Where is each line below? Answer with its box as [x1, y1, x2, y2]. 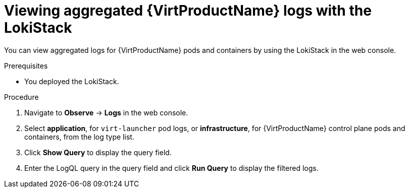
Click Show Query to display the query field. [24, 148, 172, 157]
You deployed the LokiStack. [24, 77, 119, 86]
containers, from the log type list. [24, 132, 134, 141]
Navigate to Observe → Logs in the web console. [24, 108, 188, 117]
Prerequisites [4, 61, 48, 70]
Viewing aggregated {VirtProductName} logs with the [4, 2, 372, 19]
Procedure [4, 92, 39, 101]
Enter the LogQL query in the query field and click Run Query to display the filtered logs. [24, 163, 319, 172]
